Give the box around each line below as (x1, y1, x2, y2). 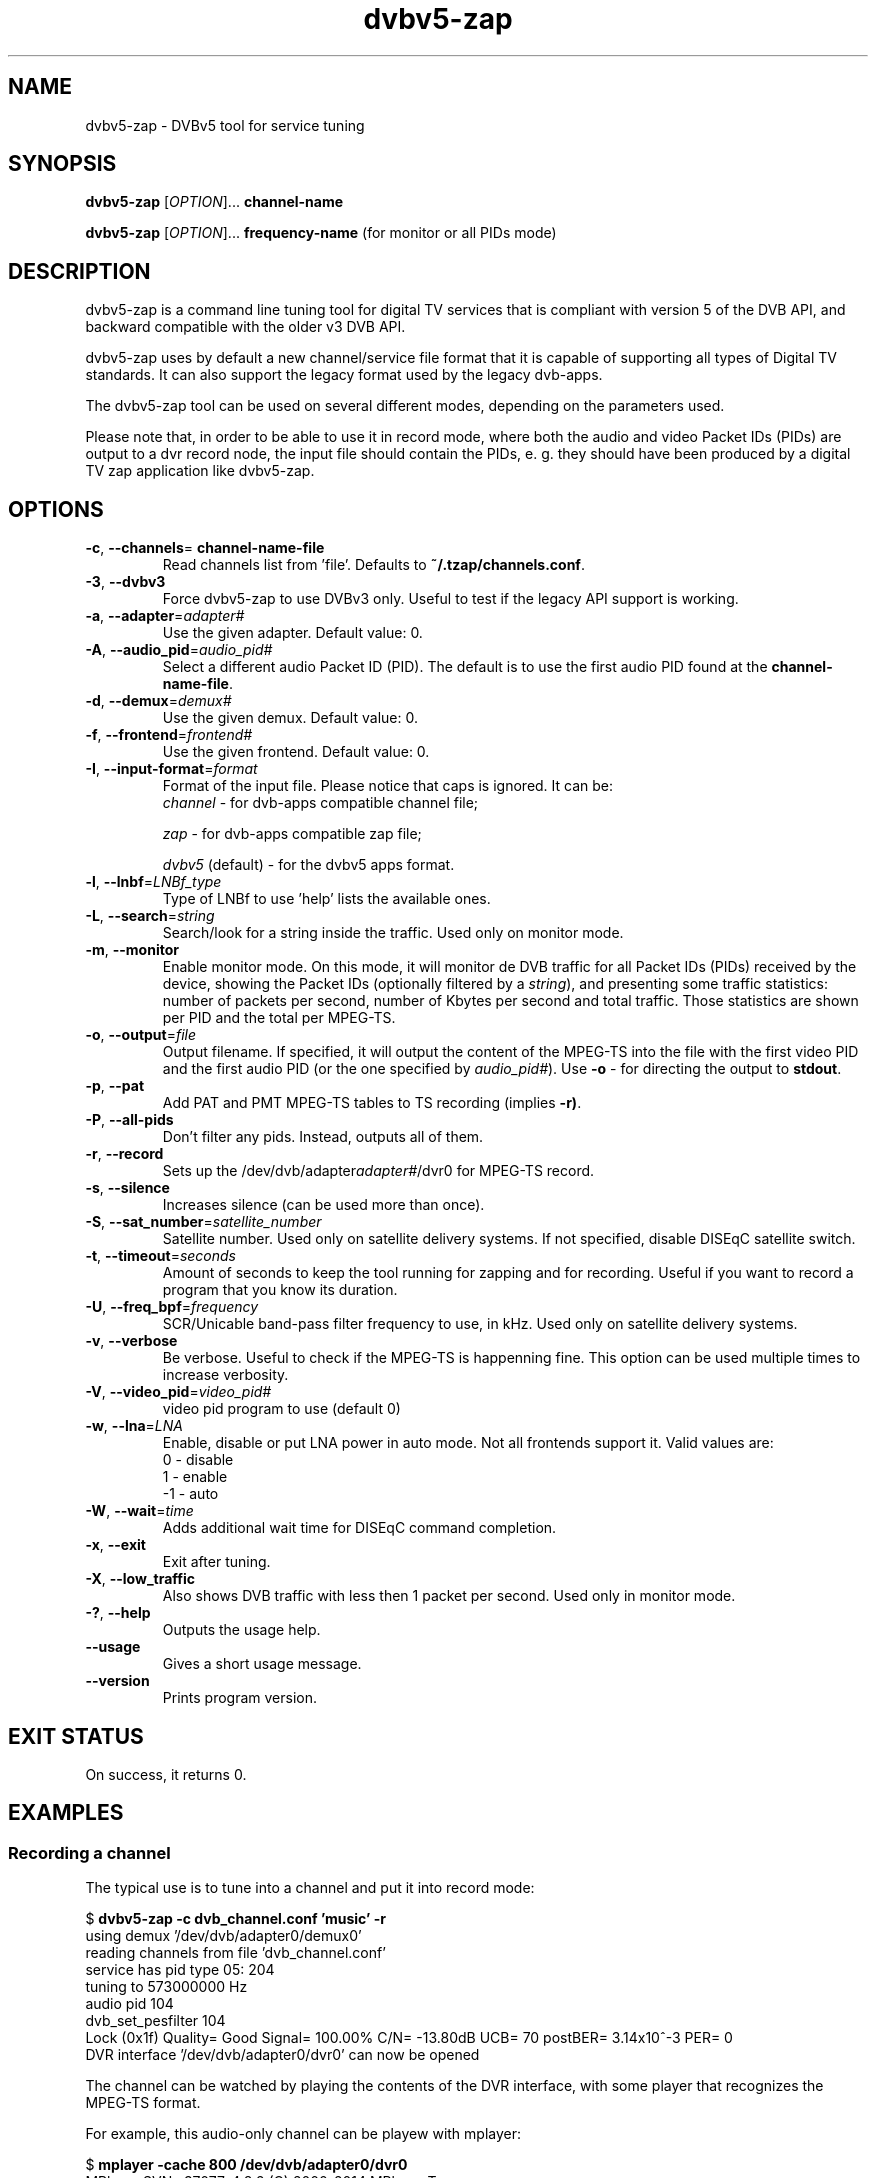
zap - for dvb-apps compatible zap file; (162, 825, 422, 843)
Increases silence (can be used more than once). (162, 1196, 485, 1214)
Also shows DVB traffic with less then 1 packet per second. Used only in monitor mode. (162, 1587, 736, 1605)
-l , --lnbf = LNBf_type (85, 873, 222, 891)
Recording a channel (8, 1842, 171, 1863)
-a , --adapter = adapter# (85, 607, 245, 625)
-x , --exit (85, 1536, 146, 1554)
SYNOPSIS (8, 151, 117, 177)
